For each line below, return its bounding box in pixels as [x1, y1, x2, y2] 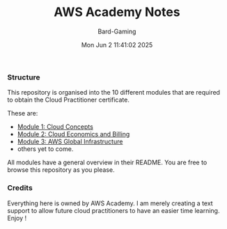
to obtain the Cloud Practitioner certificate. [7, 95, 130, 104]
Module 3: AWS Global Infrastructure [17, 137, 123, 146]
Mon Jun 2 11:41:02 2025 [81, 40, 153, 49]
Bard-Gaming [97, 27, 136, 35]
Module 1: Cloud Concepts [17, 123, 94, 131]
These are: [7, 109, 38, 118]
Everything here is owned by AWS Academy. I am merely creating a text [7, 199, 214, 207]
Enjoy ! [7, 214, 27, 222]
